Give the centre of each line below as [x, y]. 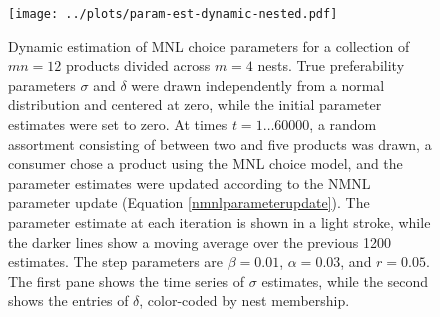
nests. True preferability [331, 65]
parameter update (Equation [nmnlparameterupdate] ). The [189, 202]
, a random [343, 124]
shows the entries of [68, 300]
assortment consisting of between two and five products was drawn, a [220, 143]
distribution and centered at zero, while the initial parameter [195, 104]
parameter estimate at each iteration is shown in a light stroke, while [219, 222]
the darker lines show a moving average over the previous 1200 [200, 241]
